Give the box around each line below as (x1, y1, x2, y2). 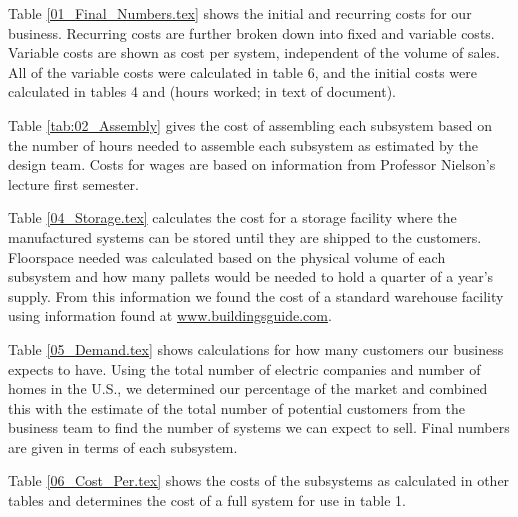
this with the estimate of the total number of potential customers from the (8, 397, 465, 418)
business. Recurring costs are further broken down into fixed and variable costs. (8, 22, 495, 43)
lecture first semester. (8, 173, 139, 194)
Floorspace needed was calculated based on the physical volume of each (8, 246, 446, 267)
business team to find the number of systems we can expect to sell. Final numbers (8, 417, 510, 438)
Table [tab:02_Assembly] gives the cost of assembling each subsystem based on (8, 114, 493, 135)
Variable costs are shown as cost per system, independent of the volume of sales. (8, 42, 500, 63)
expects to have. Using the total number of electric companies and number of (8, 358, 481, 379)
